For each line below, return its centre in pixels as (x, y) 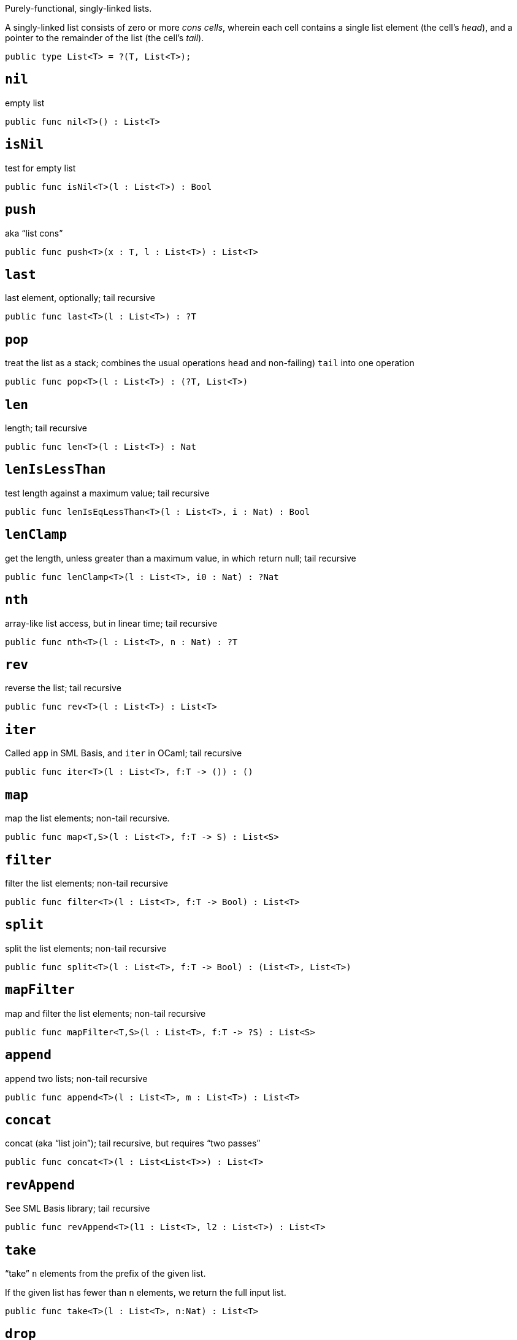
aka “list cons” (34, 233)
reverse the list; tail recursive (63, 688)
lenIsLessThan (56, 470)
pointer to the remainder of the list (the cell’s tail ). (105, 38)
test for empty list (40, 168)
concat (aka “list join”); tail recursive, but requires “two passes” (133, 1143)
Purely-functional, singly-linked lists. (79, 8)
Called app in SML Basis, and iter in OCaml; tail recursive (124, 753)
